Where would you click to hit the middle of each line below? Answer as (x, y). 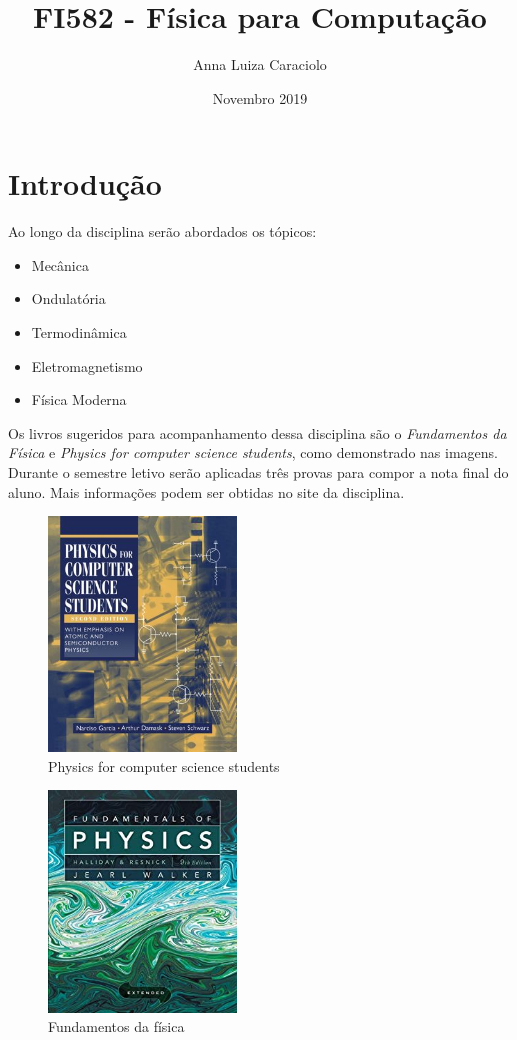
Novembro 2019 (260, 97)
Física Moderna (79, 399)
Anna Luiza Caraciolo (260, 64)
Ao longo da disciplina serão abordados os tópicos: (162, 231)
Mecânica (60, 264)
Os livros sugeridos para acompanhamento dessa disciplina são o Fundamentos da (257, 432)
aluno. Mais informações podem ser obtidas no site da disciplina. (206, 491)
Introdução (85, 183)
